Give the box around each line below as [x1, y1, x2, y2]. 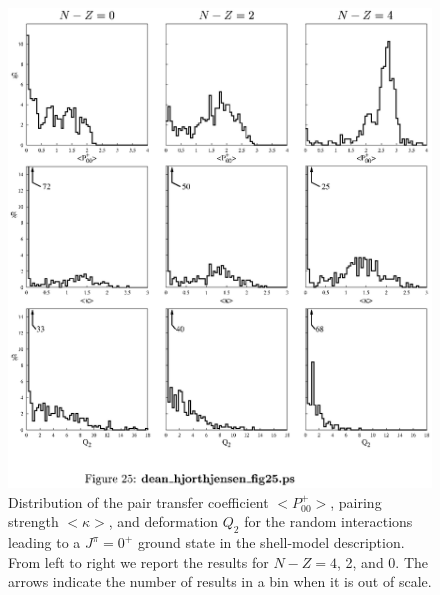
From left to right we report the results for [8, 551, 269, 572]
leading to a [8, 532, 81, 553]
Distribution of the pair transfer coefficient [8, 491, 269, 512]
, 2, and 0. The [337, 551, 429, 572]
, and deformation [108, 511, 219, 532]
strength [8, 511, 59, 532]
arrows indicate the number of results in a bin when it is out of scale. [8, 571, 432, 592]
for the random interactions [244, 511, 413, 532]
